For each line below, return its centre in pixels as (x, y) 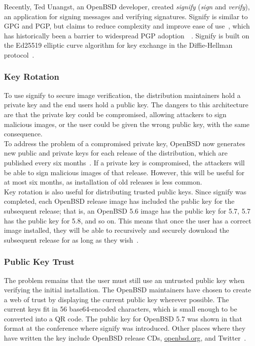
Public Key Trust (39, 262)
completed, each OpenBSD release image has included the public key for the (119, 201)
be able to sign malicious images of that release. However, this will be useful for (124, 172)
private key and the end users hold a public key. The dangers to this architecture (126, 105)
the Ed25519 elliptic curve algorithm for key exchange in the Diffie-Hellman (118, 45)
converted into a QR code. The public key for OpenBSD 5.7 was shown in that (123, 318)
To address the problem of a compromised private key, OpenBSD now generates (125, 143)
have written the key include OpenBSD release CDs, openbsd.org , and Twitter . (125, 338)
